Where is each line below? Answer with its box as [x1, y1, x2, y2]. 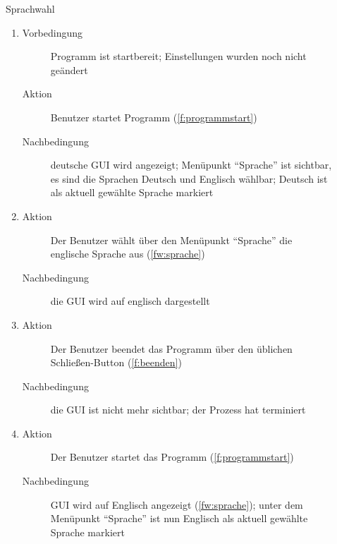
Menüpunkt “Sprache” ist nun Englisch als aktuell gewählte [50, 511, 308, 526]
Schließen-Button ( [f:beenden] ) [50, 355, 182, 370]
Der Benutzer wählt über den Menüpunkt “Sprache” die [50, 232, 293, 247]
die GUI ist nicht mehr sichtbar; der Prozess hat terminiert [50, 402, 306, 417]
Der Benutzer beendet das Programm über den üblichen [50, 341, 293, 356]
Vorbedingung [22, 25, 83, 40]
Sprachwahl [6, 1, 55, 16]
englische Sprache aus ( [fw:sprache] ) [50, 246, 205, 261]
